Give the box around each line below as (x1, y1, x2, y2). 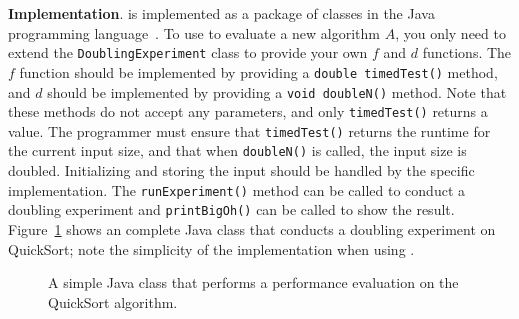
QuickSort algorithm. (48, 291, 178, 312)
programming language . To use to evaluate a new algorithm (8, 22, 380, 43)
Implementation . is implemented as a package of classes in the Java (8, 3, 435, 23)
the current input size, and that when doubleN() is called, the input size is (8, 140, 467, 161)
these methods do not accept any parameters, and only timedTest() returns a (8, 101, 488, 122)
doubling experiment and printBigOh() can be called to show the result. (8, 199, 455, 220)
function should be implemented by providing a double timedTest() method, (19, 61, 498, 82)
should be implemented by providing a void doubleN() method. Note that (47, 81, 507, 102)
